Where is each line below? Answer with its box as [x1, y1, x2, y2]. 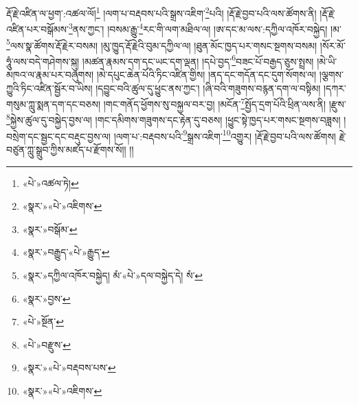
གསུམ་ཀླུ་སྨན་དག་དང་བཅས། [6, 96, 101, 111]
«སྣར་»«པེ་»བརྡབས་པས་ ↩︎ [22, 360, 116, 375]
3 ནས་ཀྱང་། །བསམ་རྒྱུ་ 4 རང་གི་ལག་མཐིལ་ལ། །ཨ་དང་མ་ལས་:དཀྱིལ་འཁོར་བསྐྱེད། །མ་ [68, 20, 342, 36]
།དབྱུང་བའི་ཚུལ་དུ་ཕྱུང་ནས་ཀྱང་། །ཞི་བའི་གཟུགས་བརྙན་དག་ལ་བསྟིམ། [96, 80, 321, 95]
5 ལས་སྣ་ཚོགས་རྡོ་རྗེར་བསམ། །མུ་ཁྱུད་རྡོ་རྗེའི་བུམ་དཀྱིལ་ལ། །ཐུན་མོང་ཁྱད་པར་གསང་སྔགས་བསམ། [6, 36, 317, 52]
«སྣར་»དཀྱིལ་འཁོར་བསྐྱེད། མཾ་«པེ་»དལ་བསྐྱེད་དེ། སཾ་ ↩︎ [22, 267, 203, 282]
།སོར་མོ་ [320, 38, 346, 52]
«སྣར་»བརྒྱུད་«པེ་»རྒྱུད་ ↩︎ [22, 245, 110, 259]
